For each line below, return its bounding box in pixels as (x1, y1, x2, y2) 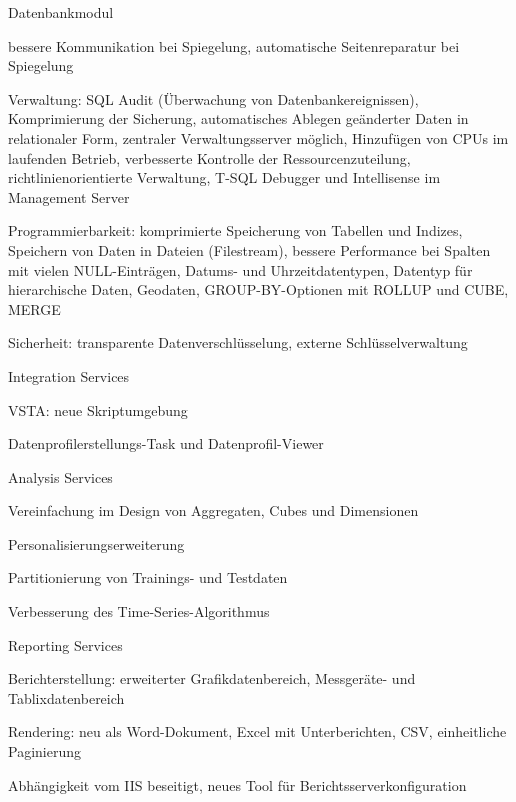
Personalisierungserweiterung (8, 533, 185, 554)
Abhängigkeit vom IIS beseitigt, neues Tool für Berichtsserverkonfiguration (8, 774, 467, 795)
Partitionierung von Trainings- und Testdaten (8, 567, 288, 588)
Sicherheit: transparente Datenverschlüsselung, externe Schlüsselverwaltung (8, 332, 468, 353)
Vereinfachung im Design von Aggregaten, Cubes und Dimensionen (8, 500, 419, 521)
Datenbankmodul (8, 2, 114, 22)
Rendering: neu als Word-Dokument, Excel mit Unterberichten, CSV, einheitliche (8, 721, 507, 742)
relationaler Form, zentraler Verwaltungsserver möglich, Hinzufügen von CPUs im (8, 127, 509, 148)
